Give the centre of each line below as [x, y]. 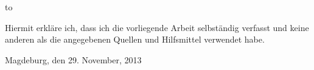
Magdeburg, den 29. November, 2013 [73, 59]
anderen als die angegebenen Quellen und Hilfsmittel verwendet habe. [135, 39]
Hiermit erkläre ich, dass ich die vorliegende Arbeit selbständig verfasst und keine [157, 27]
